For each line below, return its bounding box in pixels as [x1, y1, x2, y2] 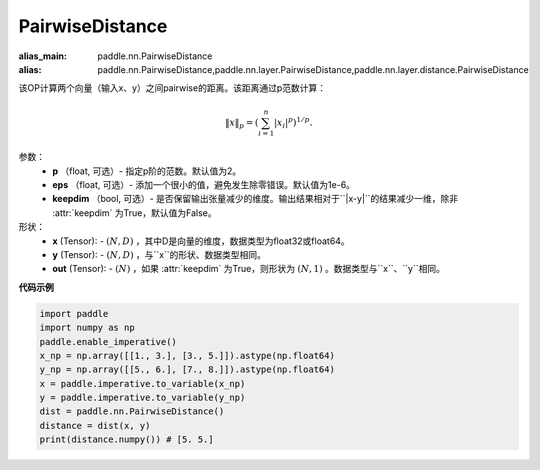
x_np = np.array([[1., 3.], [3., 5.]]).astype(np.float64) [39, 350, 335, 361]
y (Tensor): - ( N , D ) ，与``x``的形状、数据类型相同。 [52, 248, 267, 260]
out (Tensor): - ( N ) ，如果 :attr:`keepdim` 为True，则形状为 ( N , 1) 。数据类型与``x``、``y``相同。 [52, 263, 445, 275]
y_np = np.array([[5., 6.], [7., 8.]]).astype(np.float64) [39, 364, 335, 375]
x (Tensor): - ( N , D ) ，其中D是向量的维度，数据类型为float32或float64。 [52, 235, 350, 247]
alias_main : [18, 50, 67, 62]
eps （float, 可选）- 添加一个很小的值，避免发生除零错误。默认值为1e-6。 [52, 179, 355, 191]
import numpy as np [39, 322, 135, 334]
